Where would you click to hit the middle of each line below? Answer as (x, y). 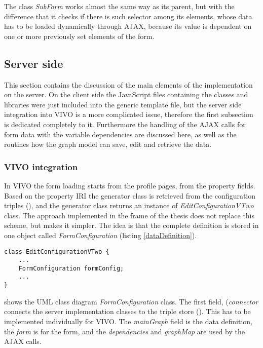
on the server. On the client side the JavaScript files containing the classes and (126, 94)
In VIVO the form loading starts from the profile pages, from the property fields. (130, 185)
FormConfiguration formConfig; (71, 268)
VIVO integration (41, 166)
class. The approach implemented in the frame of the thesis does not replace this (129, 215)
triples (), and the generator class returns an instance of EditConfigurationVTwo (129, 205)
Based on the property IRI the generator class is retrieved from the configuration (130, 195)
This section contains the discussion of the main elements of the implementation (128, 84)
